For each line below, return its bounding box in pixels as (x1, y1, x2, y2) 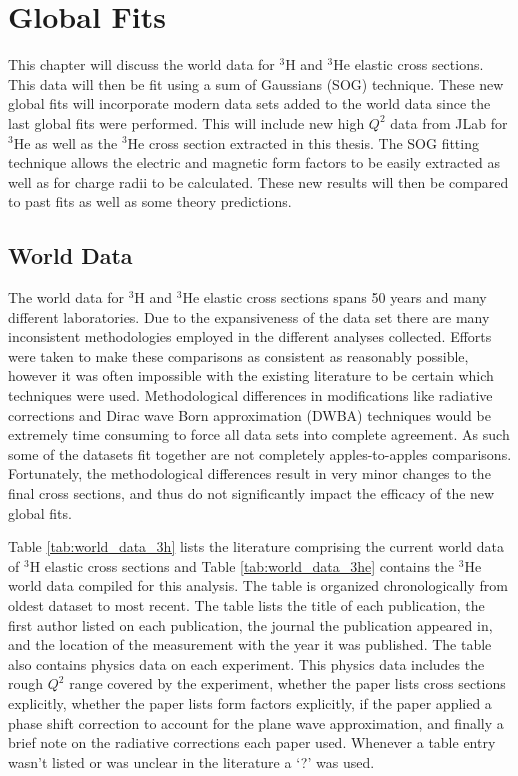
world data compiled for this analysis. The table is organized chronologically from (8, 575, 508, 596)
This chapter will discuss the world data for (8, 54, 275, 75)
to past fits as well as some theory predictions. (8, 191, 292, 212)
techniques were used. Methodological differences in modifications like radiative (8, 385, 493, 406)
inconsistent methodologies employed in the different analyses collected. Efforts (8, 326, 492, 347)
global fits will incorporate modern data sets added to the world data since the (8, 93, 491, 114)
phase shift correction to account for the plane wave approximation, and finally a (8, 712, 504, 733)
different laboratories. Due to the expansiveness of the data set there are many (8, 306, 490, 327)
